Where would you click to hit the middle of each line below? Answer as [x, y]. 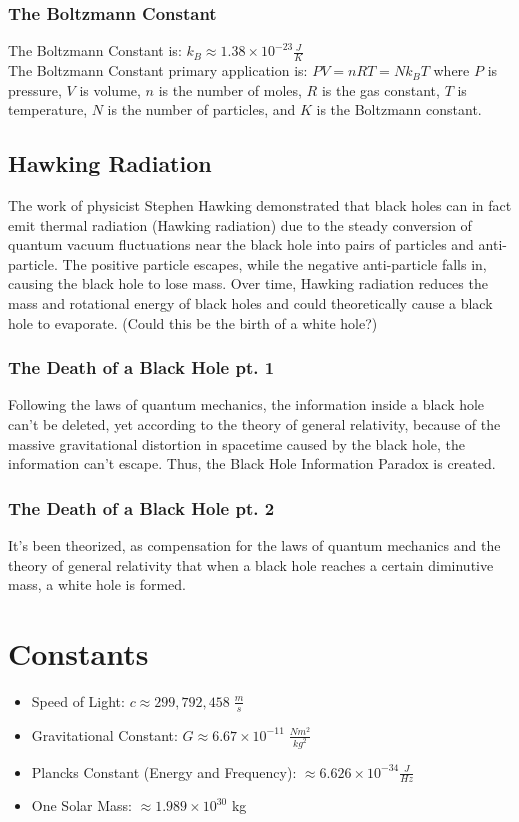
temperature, [48, 109]
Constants [78, 652]
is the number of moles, [230, 89]
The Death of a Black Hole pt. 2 [141, 507]
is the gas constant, [380, 89]
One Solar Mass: [81, 805]
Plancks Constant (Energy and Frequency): [164, 771]
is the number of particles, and [201, 109]
